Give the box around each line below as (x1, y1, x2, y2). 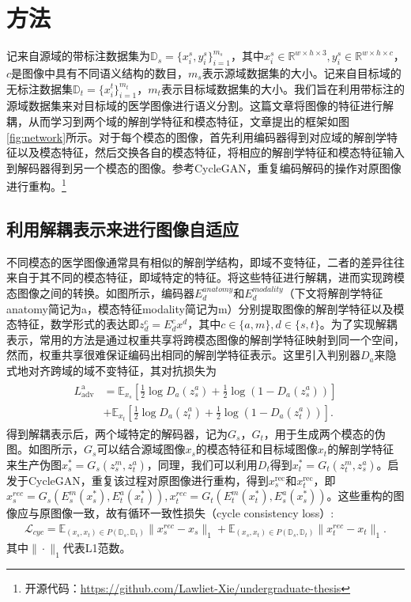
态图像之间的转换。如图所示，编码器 (6, 284, 194, 301)
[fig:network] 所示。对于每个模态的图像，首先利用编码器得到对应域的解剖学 (6, 128, 387, 145)
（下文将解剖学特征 (283, 284, 383, 301)
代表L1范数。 (62, 539, 131, 555)
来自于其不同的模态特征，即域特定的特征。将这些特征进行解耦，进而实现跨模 (6, 269, 405, 286)
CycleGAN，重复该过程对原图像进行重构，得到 (28, 471, 269, 488)
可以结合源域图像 (96, 441, 186, 457)
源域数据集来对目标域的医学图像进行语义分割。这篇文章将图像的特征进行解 (6, 97, 394, 114)
